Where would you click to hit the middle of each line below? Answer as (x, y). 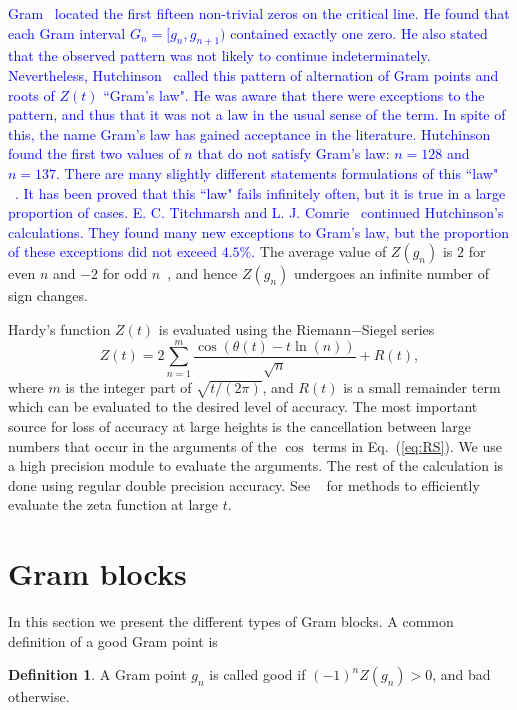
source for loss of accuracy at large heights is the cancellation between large (239, 426)
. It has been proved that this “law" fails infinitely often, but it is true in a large (260, 192)
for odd (125, 273)
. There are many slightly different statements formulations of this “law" (277, 172)
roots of (31, 94)
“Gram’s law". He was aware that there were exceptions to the (294, 94)
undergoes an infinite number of (391, 273)
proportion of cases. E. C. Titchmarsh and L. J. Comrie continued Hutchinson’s (256, 212)
